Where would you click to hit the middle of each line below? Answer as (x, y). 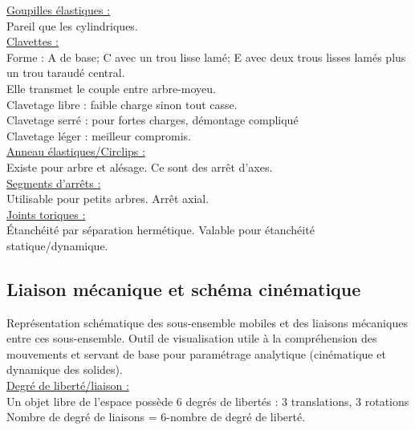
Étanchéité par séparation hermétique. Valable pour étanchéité (161, 230)
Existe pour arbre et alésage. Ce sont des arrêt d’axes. (140, 166)
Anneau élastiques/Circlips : (76, 151)
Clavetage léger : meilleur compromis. (99, 135)
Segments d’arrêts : (54, 183)
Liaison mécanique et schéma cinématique (184, 288)
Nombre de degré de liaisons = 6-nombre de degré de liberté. (156, 417)
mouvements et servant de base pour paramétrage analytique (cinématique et (196, 353)
